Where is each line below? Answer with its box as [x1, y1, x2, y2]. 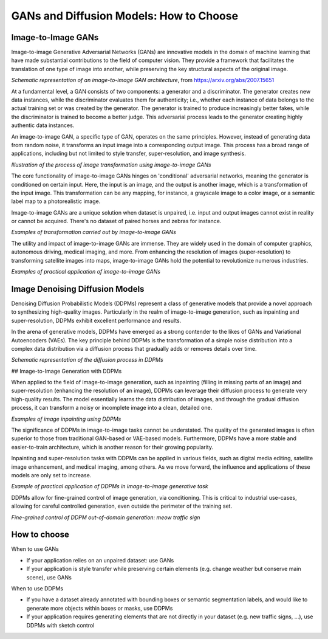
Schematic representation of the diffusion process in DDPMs [11, 356, 163, 364]
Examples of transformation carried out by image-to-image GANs [11, 229, 176, 236]
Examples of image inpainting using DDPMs [11, 415, 121, 423]
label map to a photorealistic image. [11, 198, 101, 205]
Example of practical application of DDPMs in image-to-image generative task [11, 483, 209, 490]
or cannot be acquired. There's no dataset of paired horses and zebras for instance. [11, 218, 222, 225]
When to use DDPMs [11, 585, 64, 592]
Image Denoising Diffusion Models [11, 283, 145, 294]
